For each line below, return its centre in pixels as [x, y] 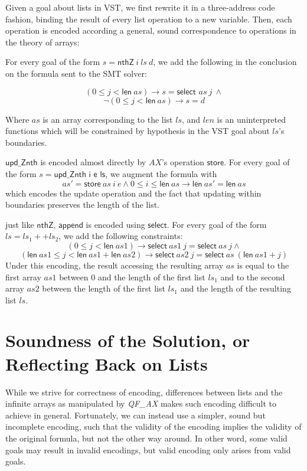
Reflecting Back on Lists [107, 363]
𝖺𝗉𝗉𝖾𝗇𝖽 [71, 225]
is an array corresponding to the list [108, 119]
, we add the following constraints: [121, 236]
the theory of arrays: [43, 42]
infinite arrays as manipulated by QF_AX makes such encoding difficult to [141, 403]
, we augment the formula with [161, 173]
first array [23, 277]
